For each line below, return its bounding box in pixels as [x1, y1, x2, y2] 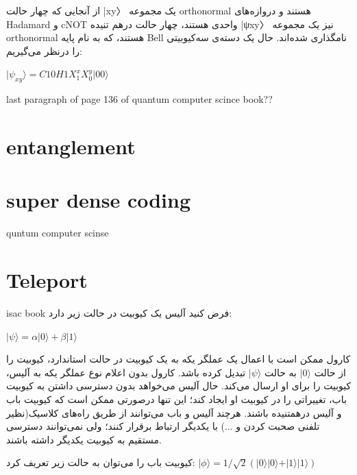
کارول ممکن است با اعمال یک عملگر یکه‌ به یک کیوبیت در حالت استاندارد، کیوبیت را [6, 352, 351, 366]
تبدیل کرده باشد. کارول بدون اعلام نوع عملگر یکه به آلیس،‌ [6, 365, 246, 379]
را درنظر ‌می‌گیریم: [6, 43, 82, 58]
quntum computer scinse [6, 226, 109, 240]
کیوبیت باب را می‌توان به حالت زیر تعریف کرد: [6, 455, 195, 470]
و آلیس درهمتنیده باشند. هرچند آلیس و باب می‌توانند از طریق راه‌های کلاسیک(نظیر [6, 405, 342, 419]
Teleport [6, 266, 88, 294]
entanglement [6, 132, 136, 160]
